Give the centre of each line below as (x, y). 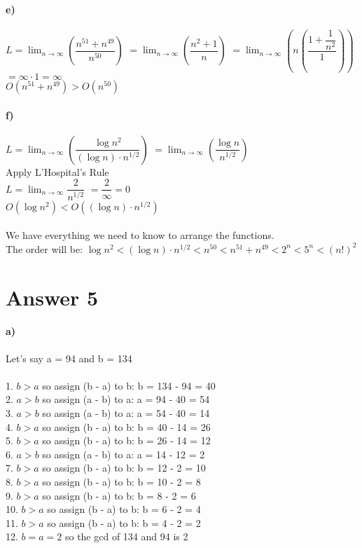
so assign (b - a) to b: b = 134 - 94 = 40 (129, 385)
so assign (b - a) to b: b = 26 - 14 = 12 (126, 440)
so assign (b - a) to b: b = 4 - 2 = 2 (124, 522)
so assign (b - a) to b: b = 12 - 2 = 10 (124, 468)
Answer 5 (52, 297)
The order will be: (44, 248)
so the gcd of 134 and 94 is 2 (126, 536)
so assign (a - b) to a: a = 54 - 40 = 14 (126, 413)
